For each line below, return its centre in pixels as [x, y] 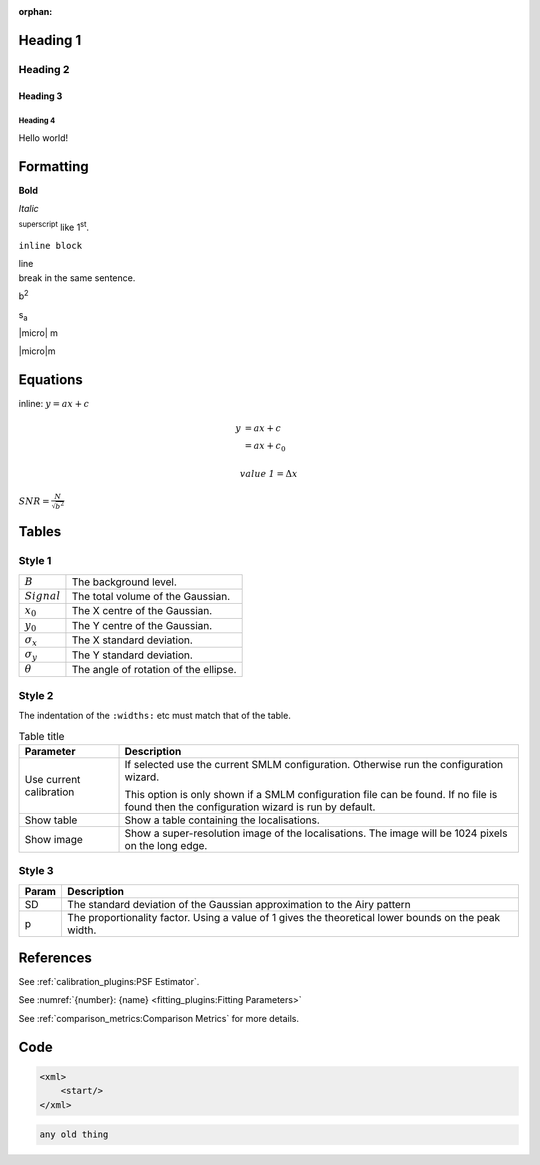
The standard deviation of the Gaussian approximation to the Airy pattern [239, 904]
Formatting [53, 166]
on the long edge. [166, 845]
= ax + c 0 [265, 447]
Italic [28, 209]
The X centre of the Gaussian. [142, 611]
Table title [41, 736]
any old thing [74, 1134]
